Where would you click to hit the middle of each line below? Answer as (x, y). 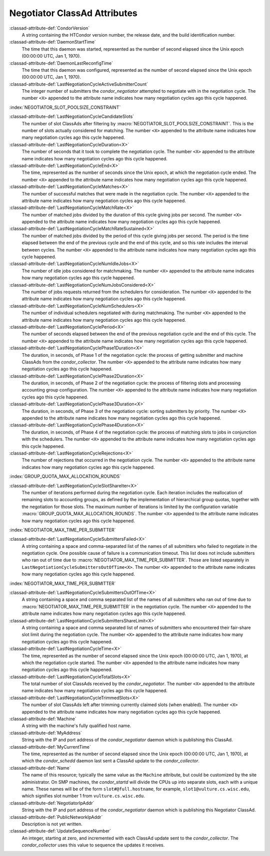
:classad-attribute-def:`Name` (40, 768)
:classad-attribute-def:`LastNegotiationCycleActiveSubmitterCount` (79, 84)
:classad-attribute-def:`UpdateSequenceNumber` (60, 831)
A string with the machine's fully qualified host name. (76, 726)
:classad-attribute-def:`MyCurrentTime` (50, 747)
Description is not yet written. (52, 824)
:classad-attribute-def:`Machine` (43, 719)
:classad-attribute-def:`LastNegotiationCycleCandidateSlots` (72, 117)
